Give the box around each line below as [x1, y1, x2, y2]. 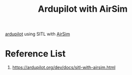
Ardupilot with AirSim [37, 3, 128, 15]
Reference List [5, 48, 66, 59]
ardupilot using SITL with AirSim [5, 31, 70, 37]
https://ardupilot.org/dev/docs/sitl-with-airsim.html [12, 65, 116, 71]
